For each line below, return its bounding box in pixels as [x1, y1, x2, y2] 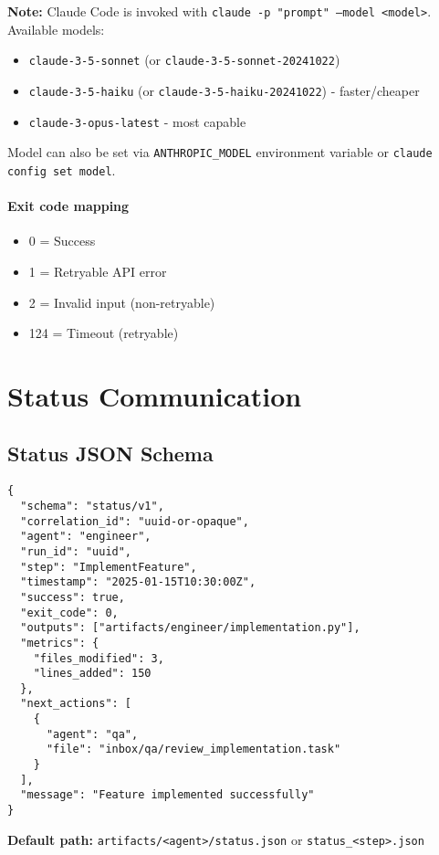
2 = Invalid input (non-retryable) [28, 292, 215, 311]
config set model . [7, 160, 116, 179]
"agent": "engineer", [20, 530, 152, 544]
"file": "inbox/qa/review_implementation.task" [46, 743, 341, 756]
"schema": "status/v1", [20, 499, 164, 512]
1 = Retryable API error [28, 261, 167, 280]
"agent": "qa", [46, 727, 139, 741]
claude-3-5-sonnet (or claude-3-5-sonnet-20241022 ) [28, 50, 340, 69]
